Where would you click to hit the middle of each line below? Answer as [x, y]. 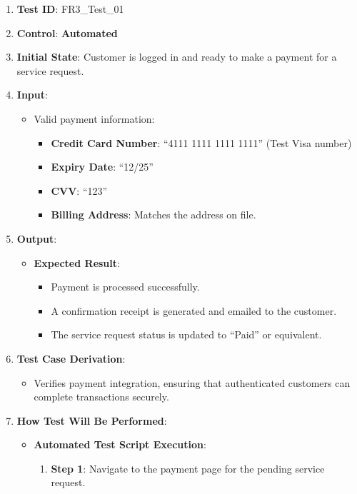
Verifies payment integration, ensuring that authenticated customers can [192, 382]
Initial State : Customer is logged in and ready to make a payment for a [177, 57]
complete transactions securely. [101, 397]
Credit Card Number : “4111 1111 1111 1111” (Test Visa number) [201, 142]
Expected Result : [77, 262]
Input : [32, 95]
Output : [37, 238]
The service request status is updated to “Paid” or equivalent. [186, 334]
